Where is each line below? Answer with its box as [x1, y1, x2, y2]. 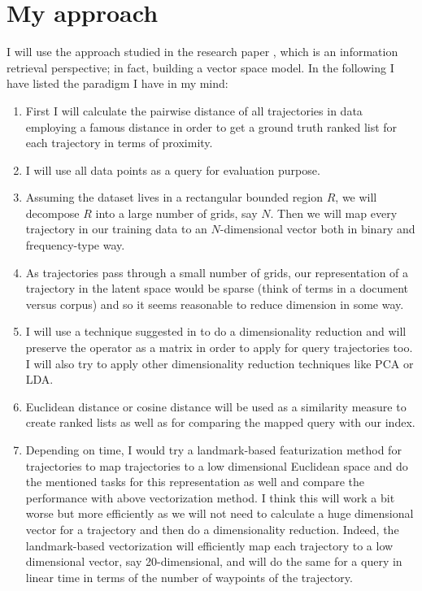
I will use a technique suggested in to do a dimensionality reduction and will [25, 323, 407, 340]
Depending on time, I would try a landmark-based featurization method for [25, 441, 402, 458]
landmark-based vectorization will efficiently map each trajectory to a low [25, 537, 394, 554]
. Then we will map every [270, 204, 398, 221]
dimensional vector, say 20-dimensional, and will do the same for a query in [25, 553, 402, 570]
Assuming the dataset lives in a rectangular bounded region [25, 189, 324, 206]
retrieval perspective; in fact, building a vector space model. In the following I [7, 59, 394, 76]
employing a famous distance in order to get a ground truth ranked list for [25, 118, 398, 135]
